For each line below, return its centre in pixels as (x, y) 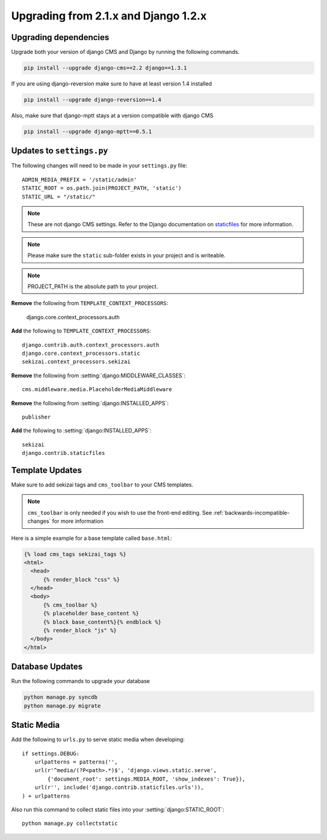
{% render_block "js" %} (80, 630)
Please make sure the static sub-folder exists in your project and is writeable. (127, 255)
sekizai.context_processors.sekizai (76, 362)
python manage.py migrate (62, 706)
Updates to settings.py (60, 151)
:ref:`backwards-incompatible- (251, 512)
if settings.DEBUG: (51, 753)
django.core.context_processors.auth (73, 317)
